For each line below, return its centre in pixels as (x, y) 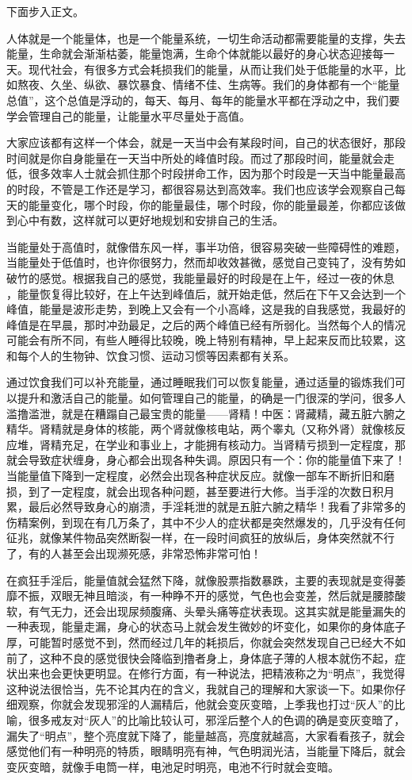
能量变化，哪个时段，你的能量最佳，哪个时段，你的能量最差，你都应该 (211, 204)
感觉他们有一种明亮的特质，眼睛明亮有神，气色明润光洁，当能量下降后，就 (200, 751)
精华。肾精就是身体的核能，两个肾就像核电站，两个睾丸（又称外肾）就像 (195, 429)
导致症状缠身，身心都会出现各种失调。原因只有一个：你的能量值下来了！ (217, 460)
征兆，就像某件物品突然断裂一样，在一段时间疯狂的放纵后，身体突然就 (189, 538)
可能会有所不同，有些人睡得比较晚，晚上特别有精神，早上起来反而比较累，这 (206, 340)
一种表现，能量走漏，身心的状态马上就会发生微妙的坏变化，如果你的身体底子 (206, 626)
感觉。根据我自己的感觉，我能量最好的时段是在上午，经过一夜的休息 (217, 277)
